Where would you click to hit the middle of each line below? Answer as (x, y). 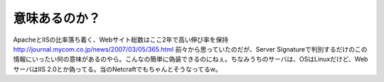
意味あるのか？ (57, 18)
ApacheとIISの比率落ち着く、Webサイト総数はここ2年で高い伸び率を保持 (121, 40)
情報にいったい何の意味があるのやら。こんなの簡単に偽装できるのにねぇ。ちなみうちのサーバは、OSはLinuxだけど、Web (191, 59)
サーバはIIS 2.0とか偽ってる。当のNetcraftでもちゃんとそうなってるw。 (117, 69)
